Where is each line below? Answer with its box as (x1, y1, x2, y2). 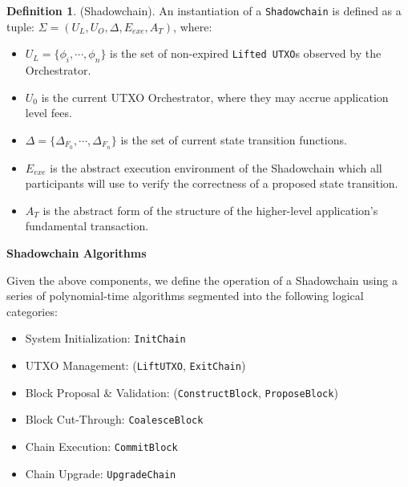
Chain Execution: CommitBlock (25, 438, 178, 455)
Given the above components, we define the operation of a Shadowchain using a (6, 271, 398, 288)
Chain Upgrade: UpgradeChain (25, 465, 176, 481)
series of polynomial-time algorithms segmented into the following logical (6, 287, 364, 304)
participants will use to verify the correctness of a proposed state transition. (25, 175, 398, 192)
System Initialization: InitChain (25, 330, 186, 347)
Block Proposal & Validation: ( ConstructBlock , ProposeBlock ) (25, 384, 338, 400)
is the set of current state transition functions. (120, 131, 347, 148)
